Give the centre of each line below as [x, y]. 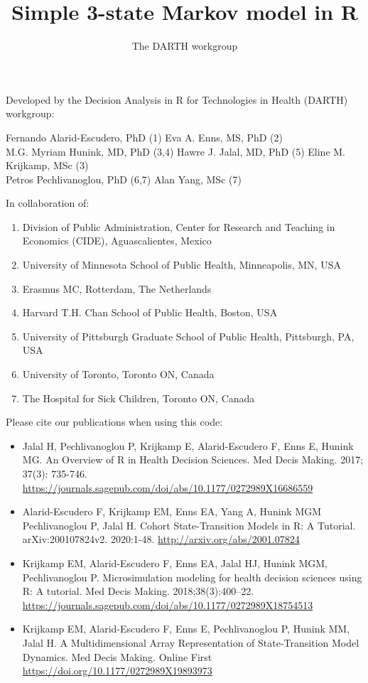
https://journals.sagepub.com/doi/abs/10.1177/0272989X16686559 [168, 487]
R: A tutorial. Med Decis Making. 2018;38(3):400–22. [138, 591]
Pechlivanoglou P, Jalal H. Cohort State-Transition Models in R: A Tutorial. [189, 525]
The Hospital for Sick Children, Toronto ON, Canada [139, 398]
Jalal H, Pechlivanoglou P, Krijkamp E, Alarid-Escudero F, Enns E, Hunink [188, 445]
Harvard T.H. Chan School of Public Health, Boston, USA [150, 312]
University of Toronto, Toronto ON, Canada [118, 374]
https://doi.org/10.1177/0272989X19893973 [117, 671]
